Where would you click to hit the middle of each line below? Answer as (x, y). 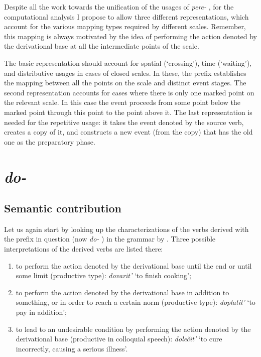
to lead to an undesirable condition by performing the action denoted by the (133, 329)
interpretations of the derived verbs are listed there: (84, 249)
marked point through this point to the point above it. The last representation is (128, 112)
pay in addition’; (41, 312)
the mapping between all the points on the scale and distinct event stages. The (125, 83)
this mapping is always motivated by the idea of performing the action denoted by (130, 36)
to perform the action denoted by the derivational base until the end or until (134, 265)
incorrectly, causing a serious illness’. (72, 348)
